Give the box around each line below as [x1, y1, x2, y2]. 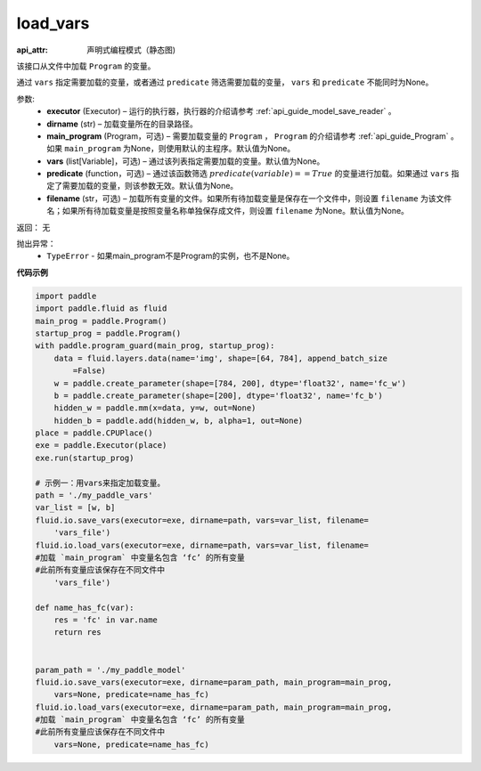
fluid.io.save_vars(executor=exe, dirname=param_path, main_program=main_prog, [35, 677, 393, 687]
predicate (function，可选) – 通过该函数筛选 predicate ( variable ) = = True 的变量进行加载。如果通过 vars [46, 168, 450, 179]
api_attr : [16, 45, 49, 55]
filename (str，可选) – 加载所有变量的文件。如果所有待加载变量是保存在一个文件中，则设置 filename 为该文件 [46, 192, 452, 204]
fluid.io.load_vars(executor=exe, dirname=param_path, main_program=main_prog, [35, 702, 393, 712]
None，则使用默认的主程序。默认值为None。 [130, 143, 296, 154]
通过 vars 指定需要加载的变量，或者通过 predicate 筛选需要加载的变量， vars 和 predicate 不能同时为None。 [16, 77, 434, 88]
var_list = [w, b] [35, 503, 116, 513]
